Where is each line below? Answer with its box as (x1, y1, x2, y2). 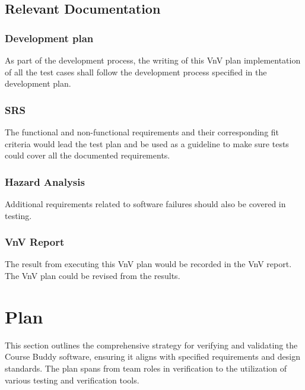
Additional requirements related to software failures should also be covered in (5, 198, 286, 210)
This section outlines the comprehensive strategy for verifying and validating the (5, 338, 298, 351)
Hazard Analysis (5, 174, 85, 189)
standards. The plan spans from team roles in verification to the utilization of (5, 362, 287, 374)
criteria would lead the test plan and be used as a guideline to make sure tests (5, 137, 289, 150)
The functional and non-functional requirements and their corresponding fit (5, 126, 279, 138)
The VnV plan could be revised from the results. (5, 269, 180, 281)
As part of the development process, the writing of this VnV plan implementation (5, 54, 301, 66)
